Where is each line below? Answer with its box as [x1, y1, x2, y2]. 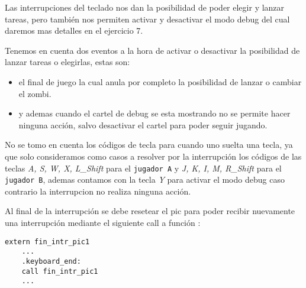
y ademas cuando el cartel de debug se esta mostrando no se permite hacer [18, 107, 291, 119]
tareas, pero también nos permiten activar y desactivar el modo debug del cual [5, 12, 290, 25]
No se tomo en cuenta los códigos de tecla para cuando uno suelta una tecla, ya [5, 138, 293, 151]
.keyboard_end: [21, 257, 81, 266]
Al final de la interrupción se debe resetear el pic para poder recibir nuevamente [5, 205, 295, 217]
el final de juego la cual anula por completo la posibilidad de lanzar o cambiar [18, 75, 302, 88]
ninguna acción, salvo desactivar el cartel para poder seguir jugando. [18, 118, 268, 131]
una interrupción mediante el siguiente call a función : [5, 216, 201, 229]
